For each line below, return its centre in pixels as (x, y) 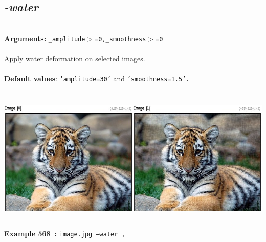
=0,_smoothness (120, 39)
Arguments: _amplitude (45, 38)
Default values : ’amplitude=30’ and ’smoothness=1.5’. (97, 79)
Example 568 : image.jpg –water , (65, 234)
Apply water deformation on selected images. (75, 59)
